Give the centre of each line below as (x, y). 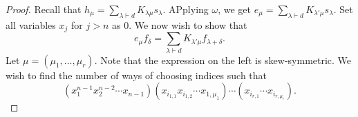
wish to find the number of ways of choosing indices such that (136, 75)
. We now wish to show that (188, 24)
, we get (235, 9)
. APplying (186, 9)
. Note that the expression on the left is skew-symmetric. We (223, 60)
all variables (31, 24)
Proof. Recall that (44, 9)
